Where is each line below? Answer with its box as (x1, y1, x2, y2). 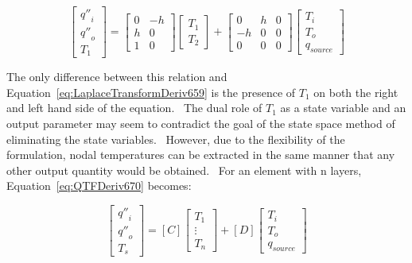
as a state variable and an (280, 99, 406, 116)
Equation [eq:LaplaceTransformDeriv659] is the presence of (6, 83, 296, 100)
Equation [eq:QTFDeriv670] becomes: (6, 177, 192, 194)
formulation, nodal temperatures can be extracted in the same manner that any (6, 146, 395, 163)
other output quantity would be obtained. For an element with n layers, (6, 161, 362, 178)
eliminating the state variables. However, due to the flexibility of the (6, 130, 345, 147)
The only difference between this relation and (6, 68, 227, 85)
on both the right (313, 83, 398, 100)
